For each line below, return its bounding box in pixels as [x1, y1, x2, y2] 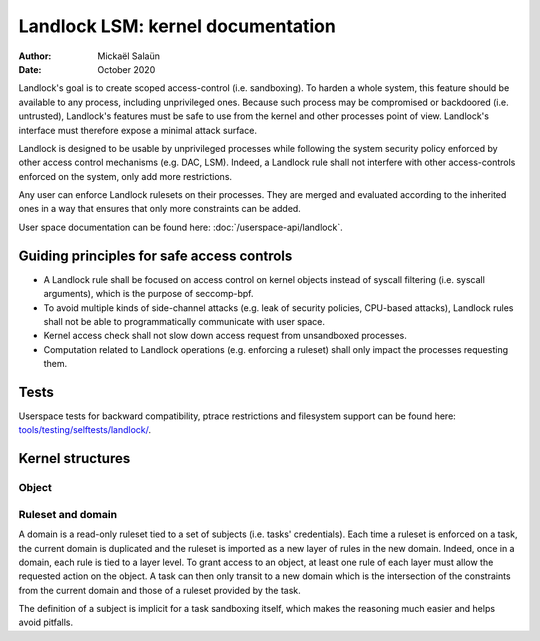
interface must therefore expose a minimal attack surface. [18, 124, 257, 136]
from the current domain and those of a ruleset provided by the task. [18, 584, 302, 596]
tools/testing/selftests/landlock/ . [18, 424, 152, 436]
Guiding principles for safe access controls [18, 247, 293, 264]
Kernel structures [18, 450, 131, 467]
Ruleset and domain [18, 507, 118, 521]
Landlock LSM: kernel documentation [18, 15, 337, 37]
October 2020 [97, 63, 156, 75]
